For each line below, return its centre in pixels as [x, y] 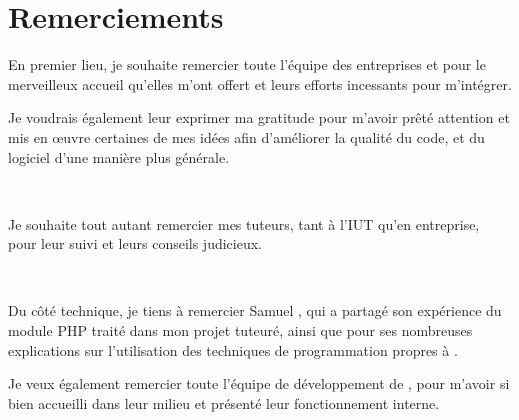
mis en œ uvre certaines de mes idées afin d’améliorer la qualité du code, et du [246, 136]
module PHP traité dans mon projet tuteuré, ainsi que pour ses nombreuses [240, 330]
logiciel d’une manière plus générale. [119, 156]
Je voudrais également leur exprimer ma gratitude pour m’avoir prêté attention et [259, 117]
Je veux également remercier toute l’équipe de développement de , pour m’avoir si [259, 383]
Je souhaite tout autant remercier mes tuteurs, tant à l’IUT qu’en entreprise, [244, 223]
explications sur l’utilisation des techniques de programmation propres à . [233, 349]
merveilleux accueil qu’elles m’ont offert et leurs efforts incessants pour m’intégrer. [260, 83]
